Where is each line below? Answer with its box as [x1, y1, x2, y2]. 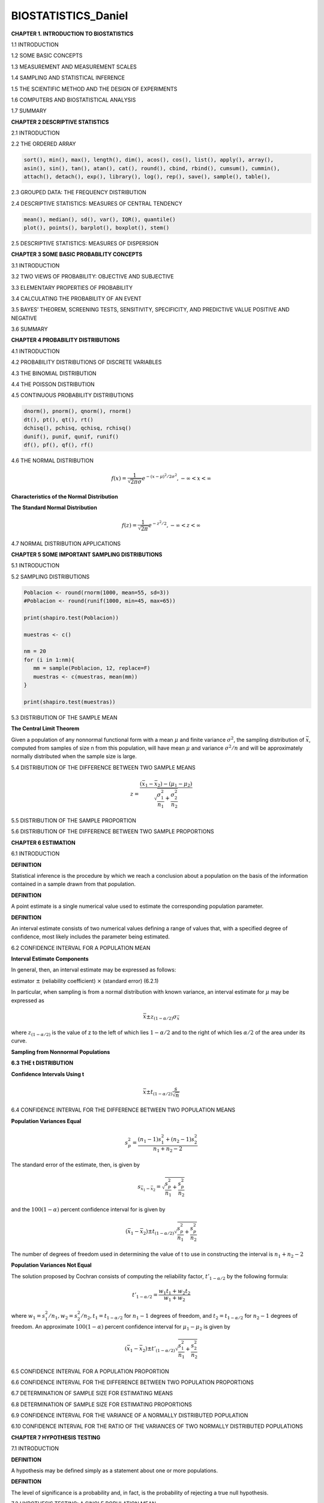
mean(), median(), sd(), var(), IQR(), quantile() [23, 216, 176, 222]
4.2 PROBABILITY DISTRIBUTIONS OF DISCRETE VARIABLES [11, 358, 162, 366]
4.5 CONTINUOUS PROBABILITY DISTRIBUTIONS [11, 391, 134, 399]
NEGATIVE [11, 314, 37, 322]
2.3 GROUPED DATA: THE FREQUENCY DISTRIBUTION [11, 189, 146, 196]
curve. [11, 1037, 27, 1044]
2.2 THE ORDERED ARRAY [11, 140, 76, 147]
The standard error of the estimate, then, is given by [11, 1161, 140, 1168]
